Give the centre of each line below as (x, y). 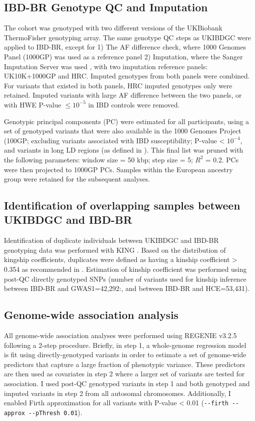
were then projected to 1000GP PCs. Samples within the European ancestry (118, 169)
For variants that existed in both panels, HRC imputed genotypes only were (118, 85)
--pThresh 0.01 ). (55, 412)
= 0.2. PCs (222, 159)
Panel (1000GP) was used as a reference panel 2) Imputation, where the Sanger (123, 56)
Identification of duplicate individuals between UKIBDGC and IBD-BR (112, 240)
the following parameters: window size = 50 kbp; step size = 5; (99, 159)
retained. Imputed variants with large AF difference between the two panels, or (123, 95)
